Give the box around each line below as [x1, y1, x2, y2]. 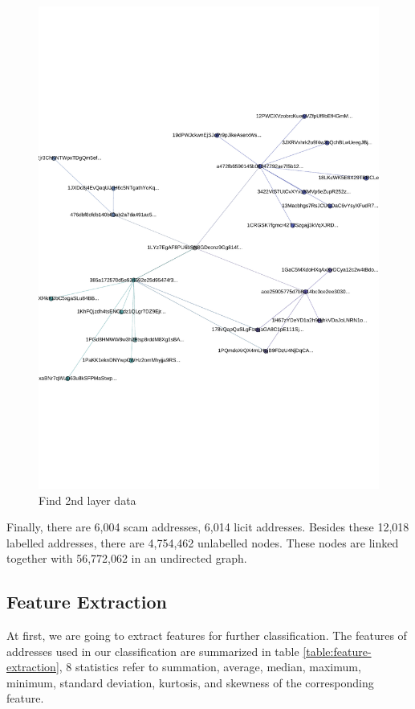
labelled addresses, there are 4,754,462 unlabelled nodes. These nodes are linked [6, 534, 399, 551]
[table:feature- [303, 642, 372, 659]
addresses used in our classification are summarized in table [6, 642, 299, 659]
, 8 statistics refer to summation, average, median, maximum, [59, 658, 361, 675]
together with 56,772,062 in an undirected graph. [6, 550, 247, 567]
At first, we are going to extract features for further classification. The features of [6, 627, 407, 644]
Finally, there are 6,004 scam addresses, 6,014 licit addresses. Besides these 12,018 [6, 518, 409, 535]
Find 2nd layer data [39, 491, 136, 508]
